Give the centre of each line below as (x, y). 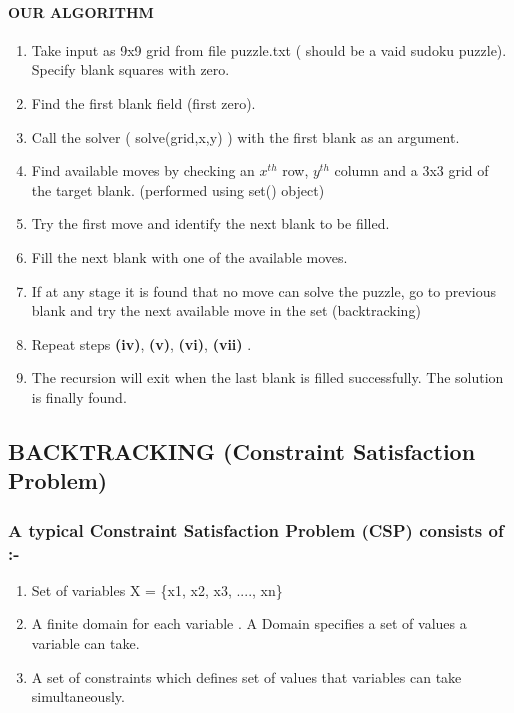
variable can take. (85, 643)
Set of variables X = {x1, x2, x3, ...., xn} (157, 589)
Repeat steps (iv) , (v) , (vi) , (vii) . (141, 343)
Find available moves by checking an (143, 170)
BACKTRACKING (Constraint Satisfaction (242, 450)
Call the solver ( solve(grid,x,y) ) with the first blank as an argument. (245, 136)
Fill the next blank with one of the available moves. (189, 256)
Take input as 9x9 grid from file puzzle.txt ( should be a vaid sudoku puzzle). (269, 49)
